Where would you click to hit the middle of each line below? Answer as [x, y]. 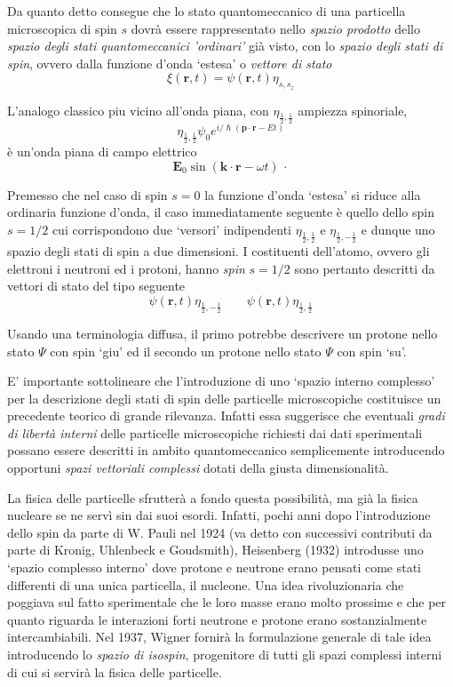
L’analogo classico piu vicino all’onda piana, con [138, 110]
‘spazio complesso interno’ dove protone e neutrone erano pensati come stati [215, 567]
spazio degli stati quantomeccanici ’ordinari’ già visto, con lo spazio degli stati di [225, 46]
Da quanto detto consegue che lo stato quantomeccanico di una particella [207, 11]
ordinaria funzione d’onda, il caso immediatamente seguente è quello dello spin [221, 212]
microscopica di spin [62, 28]
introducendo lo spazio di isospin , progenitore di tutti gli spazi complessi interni [225, 654]
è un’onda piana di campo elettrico [102, 151]
